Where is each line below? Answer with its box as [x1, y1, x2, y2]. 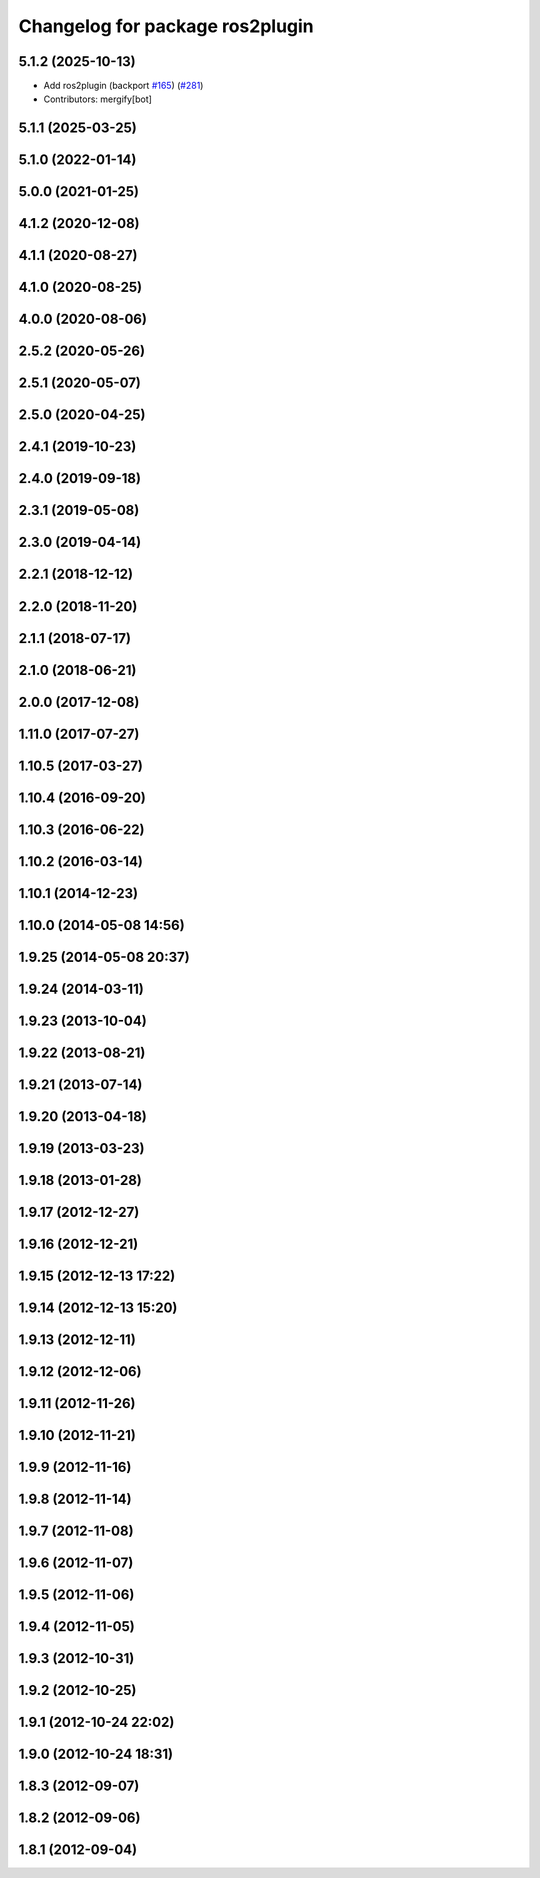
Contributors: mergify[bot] [43, 93, 152, 105]
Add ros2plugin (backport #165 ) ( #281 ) [43, 80, 204, 92]
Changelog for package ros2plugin [18, 15, 314, 37]
